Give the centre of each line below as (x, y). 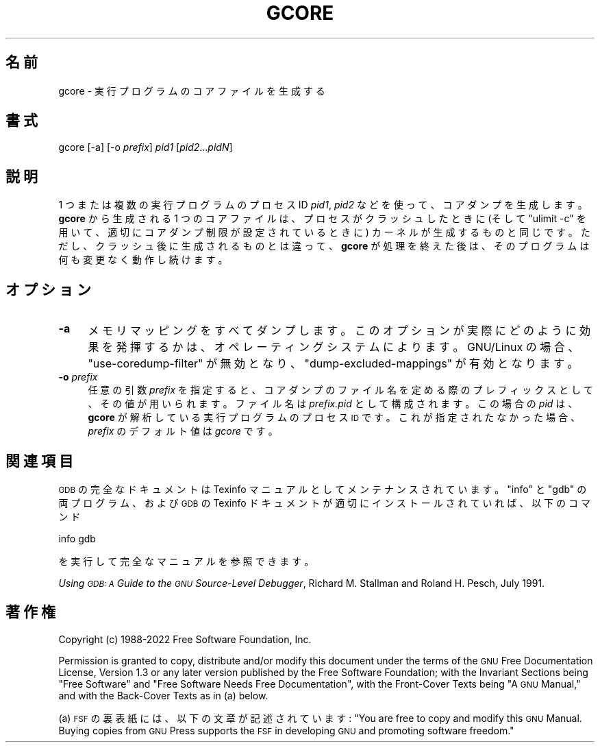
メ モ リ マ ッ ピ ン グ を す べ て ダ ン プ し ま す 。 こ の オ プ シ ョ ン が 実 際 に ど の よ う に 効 (339, 331)
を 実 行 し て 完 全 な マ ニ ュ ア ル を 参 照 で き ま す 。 (186, 561)
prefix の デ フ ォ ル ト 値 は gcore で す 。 (183, 431)
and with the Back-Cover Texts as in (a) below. (163, 695)
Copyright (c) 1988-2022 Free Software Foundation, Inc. (185, 639)
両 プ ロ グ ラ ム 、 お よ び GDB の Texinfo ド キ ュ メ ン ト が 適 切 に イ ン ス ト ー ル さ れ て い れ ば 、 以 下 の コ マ (324, 503)
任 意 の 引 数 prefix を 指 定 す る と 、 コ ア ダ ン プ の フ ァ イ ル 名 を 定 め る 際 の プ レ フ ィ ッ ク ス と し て (340, 390)
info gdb (77, 538)
